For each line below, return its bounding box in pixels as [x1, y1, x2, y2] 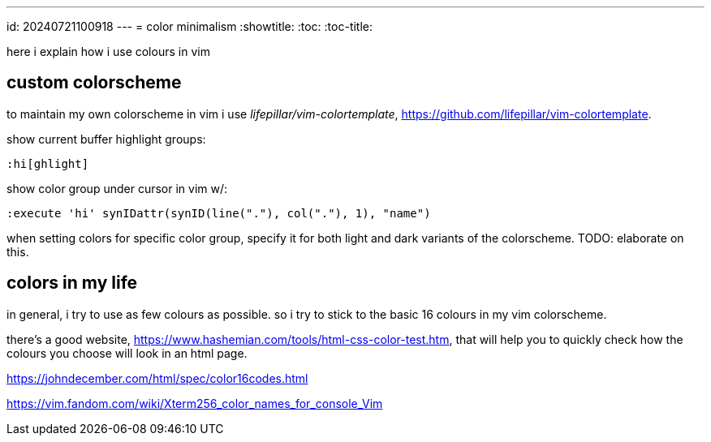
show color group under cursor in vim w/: [6, 181, 228, 195]
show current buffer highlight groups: [6, 131, 206, 146]
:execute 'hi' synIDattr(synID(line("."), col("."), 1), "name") [6, 206, 431, 220]
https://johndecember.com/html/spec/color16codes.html [6, 371, 308, 385]
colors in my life [6, 272, 138, 294]
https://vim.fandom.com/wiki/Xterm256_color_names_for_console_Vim [6, 396, 383, 410]
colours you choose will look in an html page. [6, 345, 248, 360]
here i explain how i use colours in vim [6, 45, 210, 58]
